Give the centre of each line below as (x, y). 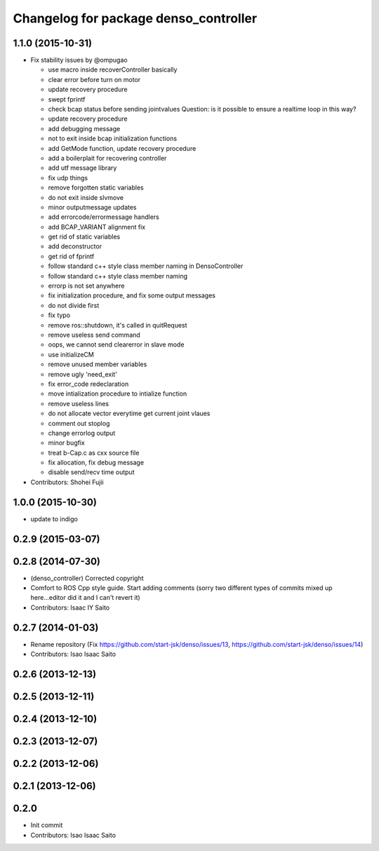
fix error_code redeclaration (88, 384)
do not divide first (74, 305)
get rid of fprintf (71, 256)
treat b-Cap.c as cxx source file (94, 453)
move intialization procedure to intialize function (118, 394)
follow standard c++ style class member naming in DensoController (146, 266)
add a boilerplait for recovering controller (107, 158)
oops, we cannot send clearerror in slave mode (116, 344)
